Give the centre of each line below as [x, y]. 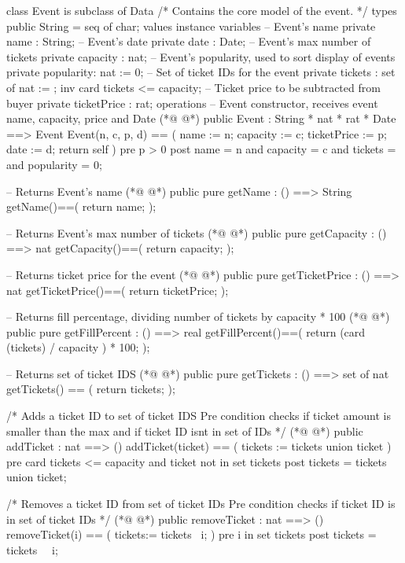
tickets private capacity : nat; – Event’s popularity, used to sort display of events [201, 56]
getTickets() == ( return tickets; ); [91, 389]
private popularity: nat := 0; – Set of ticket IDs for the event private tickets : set [201, 72]
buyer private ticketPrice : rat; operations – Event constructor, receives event [192, 103]
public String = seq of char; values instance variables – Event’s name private [191, 26]
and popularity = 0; [54, 164]
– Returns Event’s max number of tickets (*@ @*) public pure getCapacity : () [197, 232]
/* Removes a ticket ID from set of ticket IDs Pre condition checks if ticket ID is [201, 504]
